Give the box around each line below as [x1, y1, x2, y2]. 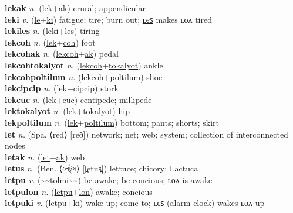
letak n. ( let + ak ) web [5, 150, 85, 163]
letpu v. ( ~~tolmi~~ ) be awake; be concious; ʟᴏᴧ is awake [5, 173, 213, 185]
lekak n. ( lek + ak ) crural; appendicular [5, 2, 146, 13]
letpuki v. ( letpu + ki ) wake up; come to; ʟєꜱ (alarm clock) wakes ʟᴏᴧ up [5, 197, 265, 209]
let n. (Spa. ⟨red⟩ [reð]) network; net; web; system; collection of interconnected [5, 128, 288, 140]
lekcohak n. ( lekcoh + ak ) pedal [5, 47, 119, 60]
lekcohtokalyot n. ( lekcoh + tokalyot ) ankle [5, 59, 163, 71]
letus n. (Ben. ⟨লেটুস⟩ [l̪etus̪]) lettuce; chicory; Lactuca [5, 162, 198, 174]
